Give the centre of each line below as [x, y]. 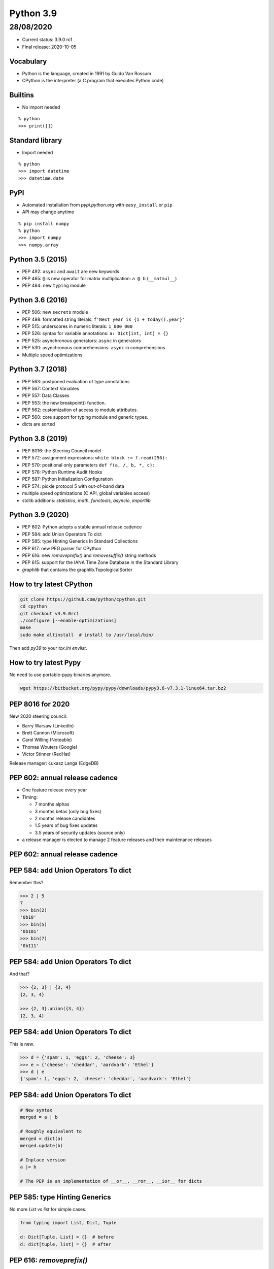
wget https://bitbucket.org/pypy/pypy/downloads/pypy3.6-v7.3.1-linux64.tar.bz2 [123, 688]
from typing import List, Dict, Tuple [68, 1223]
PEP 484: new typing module [54, 286]
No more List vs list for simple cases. [48, 1209]
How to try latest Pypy [45, 662]
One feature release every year [55, 790]
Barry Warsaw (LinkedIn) [48, 725]
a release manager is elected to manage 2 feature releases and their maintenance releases [117, 840]
